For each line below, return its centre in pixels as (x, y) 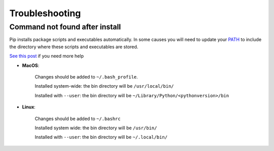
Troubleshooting (45, 13)
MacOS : (31, 65)
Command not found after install (65, 27)
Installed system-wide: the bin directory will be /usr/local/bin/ (104, 86)
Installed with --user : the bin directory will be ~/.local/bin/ (101, 137)
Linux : (29, 107)
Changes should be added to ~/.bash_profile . (86, 77)
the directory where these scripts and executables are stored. (74, 47)
